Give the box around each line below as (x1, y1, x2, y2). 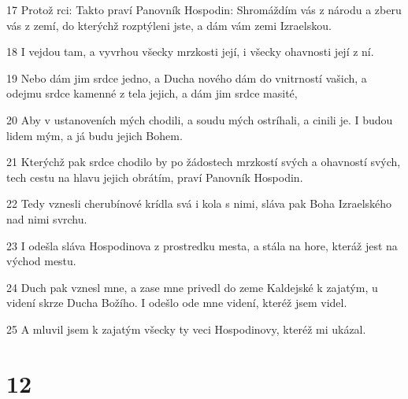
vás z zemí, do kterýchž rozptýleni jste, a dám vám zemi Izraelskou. (6, 17, 332, 33)
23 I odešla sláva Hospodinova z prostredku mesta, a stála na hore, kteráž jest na (6, 237, 398, 253)
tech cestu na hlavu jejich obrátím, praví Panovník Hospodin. (6, 168, 303, 185)
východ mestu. (6, 253, 76, 269)
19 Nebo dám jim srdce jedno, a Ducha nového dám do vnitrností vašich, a (6, 69, 367, 86)
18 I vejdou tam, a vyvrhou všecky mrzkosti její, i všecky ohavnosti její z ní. (6, 43, 374, 60)
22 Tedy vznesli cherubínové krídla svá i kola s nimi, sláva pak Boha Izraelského (6, 195, 392, 212)
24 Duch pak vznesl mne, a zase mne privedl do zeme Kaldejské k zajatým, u (6, 279, 378, 295)
